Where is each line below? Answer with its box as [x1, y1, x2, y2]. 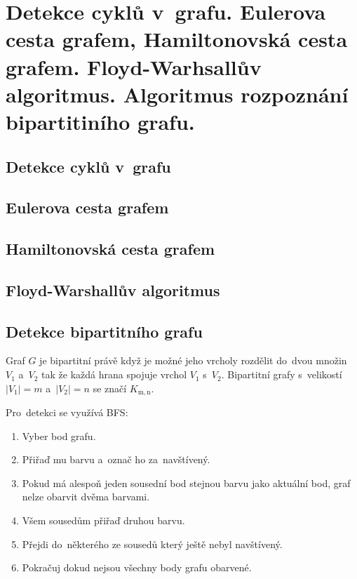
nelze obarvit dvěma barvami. [22, 489, 150, 504]
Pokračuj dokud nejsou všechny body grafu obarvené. [22, 560, 252, 575]
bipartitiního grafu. [6, 107, 195, 135]
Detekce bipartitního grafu [6, 320, 203, 342]
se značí [93, 380, 127, 395]
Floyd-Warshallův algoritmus [6, 279, 220, 300]
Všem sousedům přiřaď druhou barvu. [22, 513, 185, 528]
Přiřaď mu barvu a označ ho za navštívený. [22, 452, 210, 467]
